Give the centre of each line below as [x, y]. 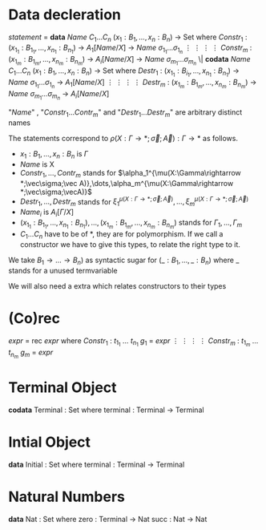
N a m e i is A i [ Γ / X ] [47, 212]
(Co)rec [34, 318]
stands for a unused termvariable [63, 270]
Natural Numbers [67, 497]
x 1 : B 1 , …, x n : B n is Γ [54, 155]
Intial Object [49, 442]
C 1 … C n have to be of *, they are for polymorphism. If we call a [121, 235]
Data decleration [65, 15]
